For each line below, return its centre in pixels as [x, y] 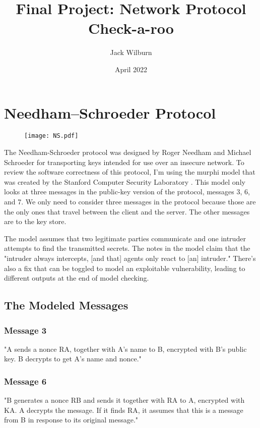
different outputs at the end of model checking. [77, 278]
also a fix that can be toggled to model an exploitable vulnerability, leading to [125, 268]
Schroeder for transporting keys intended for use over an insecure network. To [124, 162]
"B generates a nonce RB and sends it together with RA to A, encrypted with [124, 400]
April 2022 [131, 69]
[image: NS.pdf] [51, 136]
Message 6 [25, 381]
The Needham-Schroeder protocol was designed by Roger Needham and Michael [128, 152]
